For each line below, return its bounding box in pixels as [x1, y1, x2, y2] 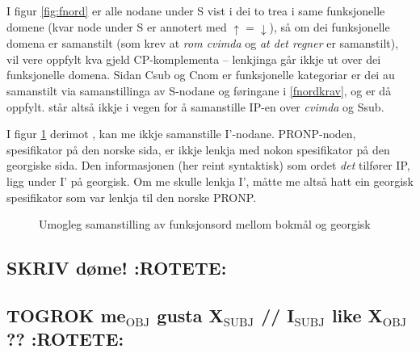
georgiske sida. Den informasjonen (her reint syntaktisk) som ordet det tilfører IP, [6, 157, 410, 174]
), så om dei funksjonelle [269, 18, 390, 35]
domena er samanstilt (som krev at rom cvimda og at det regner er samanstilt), [6, 35, 399, 52]
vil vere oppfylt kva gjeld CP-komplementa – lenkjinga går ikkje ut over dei [6, 50, 381, 67]
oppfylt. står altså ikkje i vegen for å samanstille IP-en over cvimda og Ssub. [6, 98, 384, 115]
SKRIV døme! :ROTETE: [6, 255, 227, 280]
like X [331, 302, 383, 327]
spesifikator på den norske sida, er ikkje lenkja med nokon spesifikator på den [6, 141, 390, 158]
